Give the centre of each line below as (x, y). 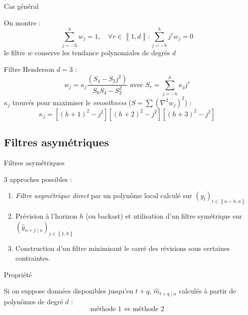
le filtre (15, 53)
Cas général (21, 6)
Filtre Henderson (29, 69)
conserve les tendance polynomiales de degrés (102, 53)
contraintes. (33, 258)
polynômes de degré (34, 301)
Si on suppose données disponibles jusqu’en (69, 291)
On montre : (23, 22)
